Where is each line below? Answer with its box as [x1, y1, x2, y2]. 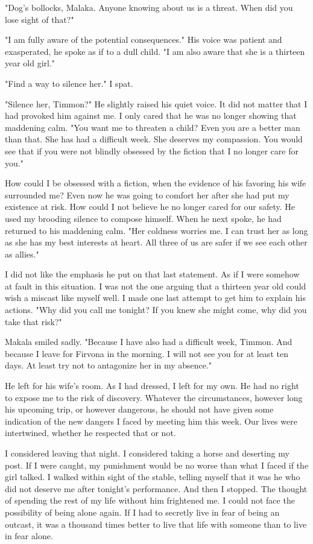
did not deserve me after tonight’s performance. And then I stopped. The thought [5, 482, 308, 495]
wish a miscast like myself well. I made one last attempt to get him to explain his [5, 291, 306, 304]
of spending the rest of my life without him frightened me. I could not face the [5, 494, 295, 507]
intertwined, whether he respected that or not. [5, 426, 176, 439]
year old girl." [5, 57, 55, 69]
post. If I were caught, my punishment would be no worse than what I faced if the [5, 458, 309, 471]
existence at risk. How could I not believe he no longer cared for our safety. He [5, 200, 296, 213]
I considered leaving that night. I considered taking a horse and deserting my [5, 447, 289, 459]
